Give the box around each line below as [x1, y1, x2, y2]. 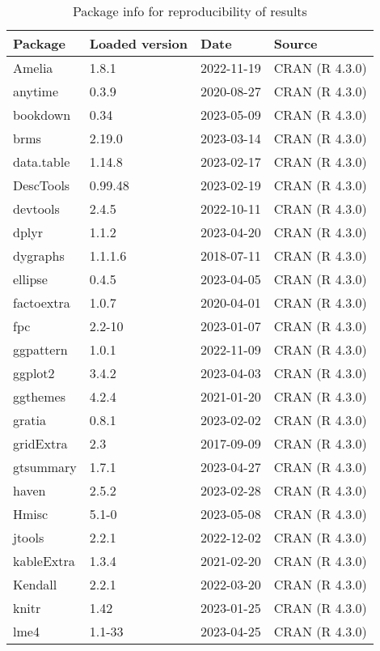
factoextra [13, 293, 70, 312]
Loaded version [89, 34, 188, 53]
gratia [13, 411, 46, 429]
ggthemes [13, 387, 65, 406]
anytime [13, 82, 59, 100]
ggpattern [13, 340, 68, 359]
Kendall [13, 575, 57, 594]
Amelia [13, 58, 53, 77]
